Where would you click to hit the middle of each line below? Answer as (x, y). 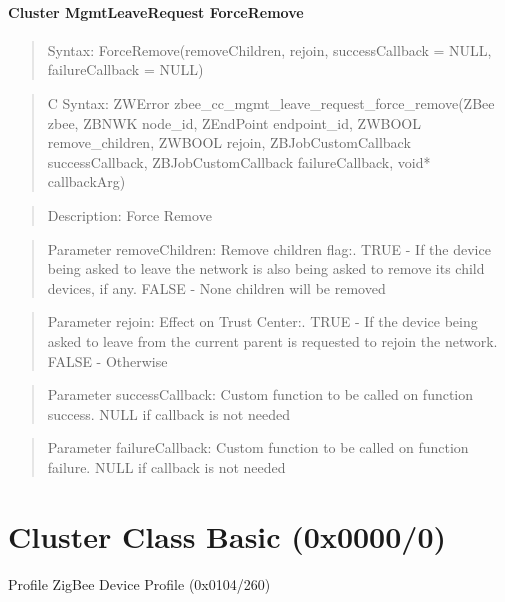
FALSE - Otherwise (107, 360)
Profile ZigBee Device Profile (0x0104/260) (139, 583)
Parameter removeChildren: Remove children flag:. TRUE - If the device (269, 248)
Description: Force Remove (129, 214)
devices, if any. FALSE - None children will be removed (216, 287)
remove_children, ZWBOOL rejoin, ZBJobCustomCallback (229, 142)
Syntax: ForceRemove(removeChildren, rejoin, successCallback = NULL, (269, 49)
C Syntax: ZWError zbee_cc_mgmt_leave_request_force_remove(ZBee (271, 102)
